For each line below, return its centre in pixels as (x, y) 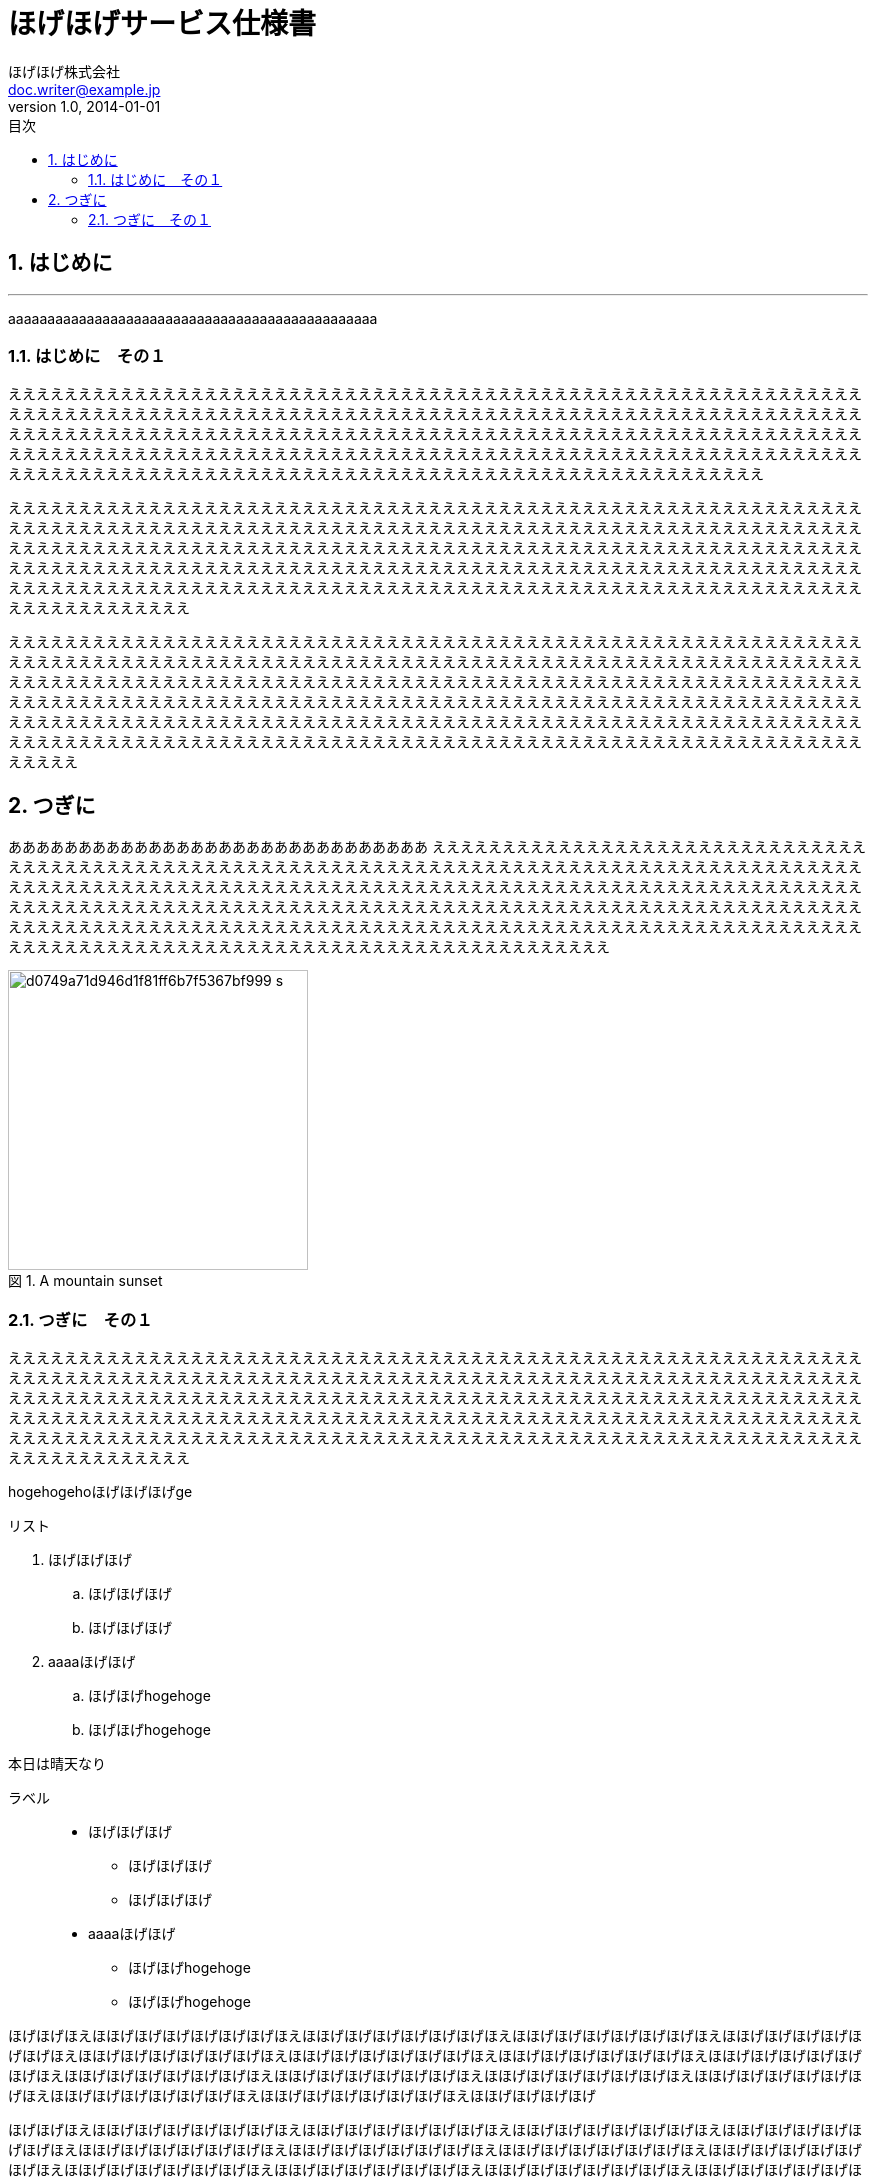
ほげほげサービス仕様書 (162, 24)
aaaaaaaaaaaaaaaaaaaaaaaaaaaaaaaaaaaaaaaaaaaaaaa (193, 318)
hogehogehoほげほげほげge (100, 1491)
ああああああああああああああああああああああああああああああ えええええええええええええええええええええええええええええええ (437, 847)
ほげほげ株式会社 (64, 71)
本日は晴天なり (57, 1763)
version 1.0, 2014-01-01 (84, 106)
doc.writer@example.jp (84, 89)
